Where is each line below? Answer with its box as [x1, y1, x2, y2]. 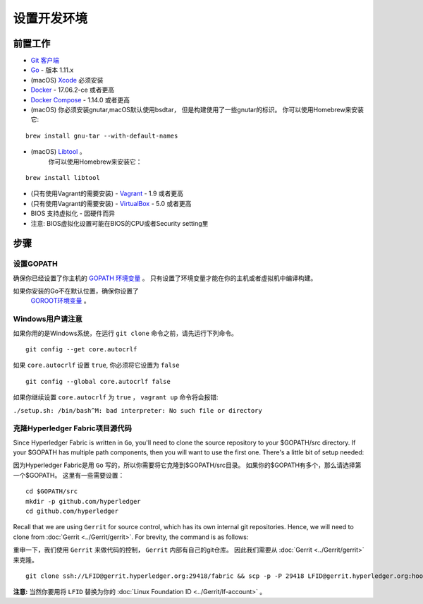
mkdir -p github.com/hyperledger [25, 497, 141, 505]
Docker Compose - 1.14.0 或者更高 [30, 95, 130, 104]
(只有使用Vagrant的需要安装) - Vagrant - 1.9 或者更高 [30, 189, 183, 198]
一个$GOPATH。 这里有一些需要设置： [13, 471, 125, 479]
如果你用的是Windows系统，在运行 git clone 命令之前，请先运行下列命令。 [13, 329, 238, 337]
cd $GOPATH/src [25, 488, 78, 495]
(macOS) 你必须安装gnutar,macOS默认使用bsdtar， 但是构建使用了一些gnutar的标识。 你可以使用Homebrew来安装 [30, 106, 364, 114]
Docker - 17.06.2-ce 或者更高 [30, 85, 115, 95]
